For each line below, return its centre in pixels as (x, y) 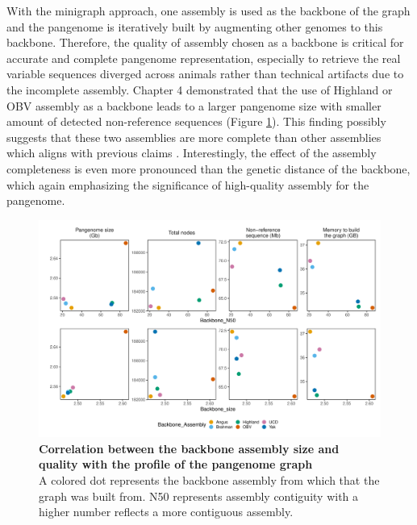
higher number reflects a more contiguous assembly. (166, 512)
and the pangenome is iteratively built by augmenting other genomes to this (195, 26)
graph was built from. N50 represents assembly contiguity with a (199, 496)
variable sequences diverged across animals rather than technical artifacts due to (205, 74)
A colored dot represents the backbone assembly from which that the (209, 480)
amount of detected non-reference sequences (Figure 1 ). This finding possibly (196, 121)
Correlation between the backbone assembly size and (189, 448)
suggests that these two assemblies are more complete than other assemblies (194, 137)
